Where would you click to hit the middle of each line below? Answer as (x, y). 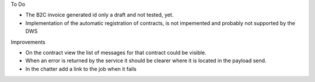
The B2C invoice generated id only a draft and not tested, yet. (99, 15)
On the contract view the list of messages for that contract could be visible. (116, 52)
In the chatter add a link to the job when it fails (81, 69)
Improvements (28, 42)
